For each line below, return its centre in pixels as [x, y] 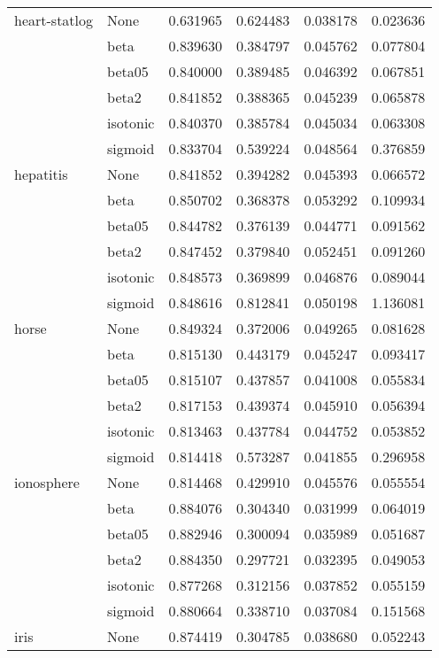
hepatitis [41, 174]
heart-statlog [54, 20]
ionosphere [47, 482]
